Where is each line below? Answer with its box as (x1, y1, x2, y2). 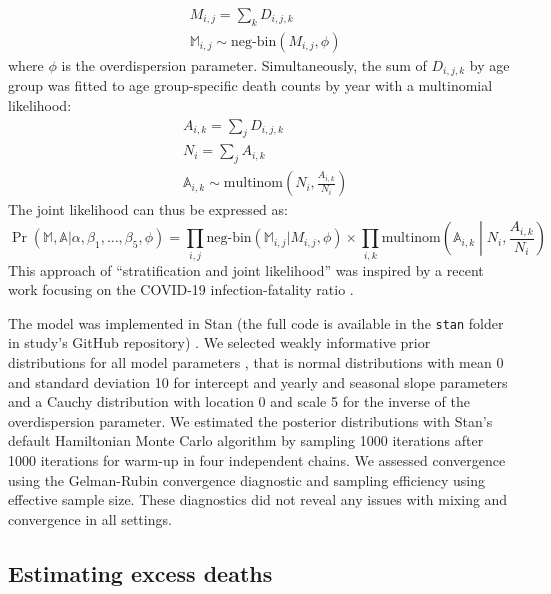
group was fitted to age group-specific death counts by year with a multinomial (8, 75, 493, 96)
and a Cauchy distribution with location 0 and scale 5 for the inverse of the (8, 391, 470, 412)
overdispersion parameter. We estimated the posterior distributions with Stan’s (8, 410, 493, 431)
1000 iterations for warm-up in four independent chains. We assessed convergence (8, 449, 506, 470)
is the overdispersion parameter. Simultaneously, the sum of (61, 54, 427, 75)
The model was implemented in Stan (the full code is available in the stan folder (8, 312, 504, 333)
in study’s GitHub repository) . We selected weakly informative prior (8, 332, 431, 353)
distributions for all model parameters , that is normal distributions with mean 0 (8, 351, 504, 372)
